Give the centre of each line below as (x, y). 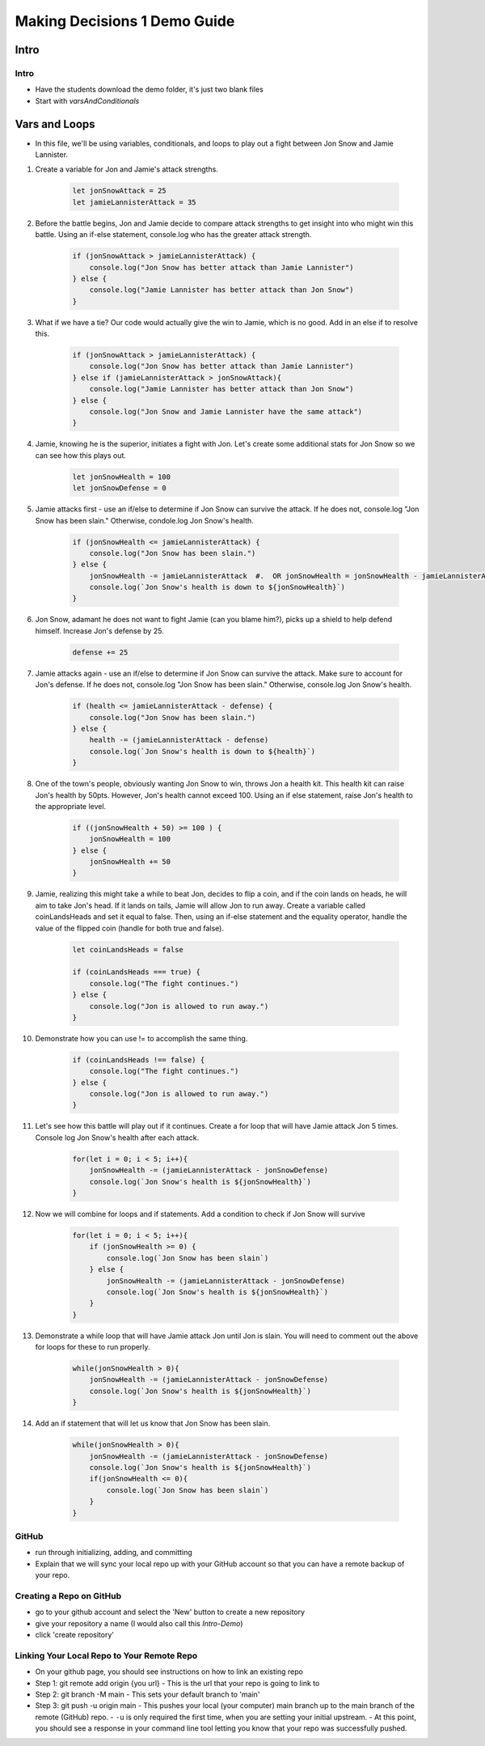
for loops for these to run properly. (93, 1347)
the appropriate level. (71, 806)
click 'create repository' (75, 1634)
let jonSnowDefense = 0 (120, 488)
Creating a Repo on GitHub (68, 1596)
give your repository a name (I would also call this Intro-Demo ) (139, 1623)
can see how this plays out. (81, 455)
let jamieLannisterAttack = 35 (135, 202)
